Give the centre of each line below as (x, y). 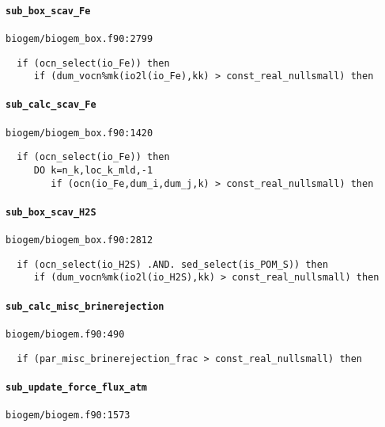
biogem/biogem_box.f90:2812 (79, 240)
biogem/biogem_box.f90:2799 (79, 38)
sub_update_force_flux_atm (76, 387)
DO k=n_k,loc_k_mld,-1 (93, 170)
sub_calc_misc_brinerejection (85, 306)
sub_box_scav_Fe (48, 11)
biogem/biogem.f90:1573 (68, 416)
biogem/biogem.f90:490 (65, 334)
